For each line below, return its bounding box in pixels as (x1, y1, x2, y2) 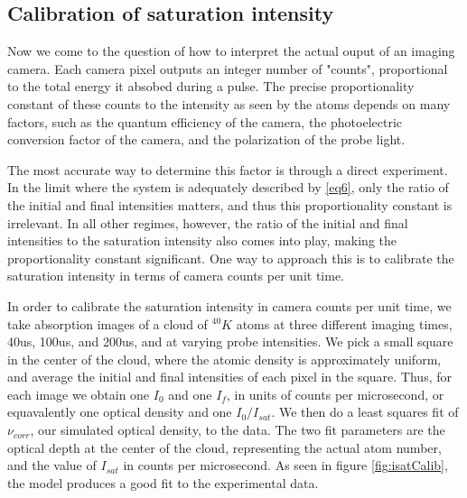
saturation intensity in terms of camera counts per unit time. (7, 266, 345, 285)
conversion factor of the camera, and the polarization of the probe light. (7, 130, 406, 149)
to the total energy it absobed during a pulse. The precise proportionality (7, 77, 415, 96)
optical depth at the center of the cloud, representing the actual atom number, (7, 438, 442, 456)
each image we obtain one (7, 384, 150, 403)
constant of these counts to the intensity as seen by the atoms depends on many (7, 94, 451, 113)
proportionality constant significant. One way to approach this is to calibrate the (7, 248, 454, 267)
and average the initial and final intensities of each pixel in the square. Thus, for (7, 367, 452, 386)
